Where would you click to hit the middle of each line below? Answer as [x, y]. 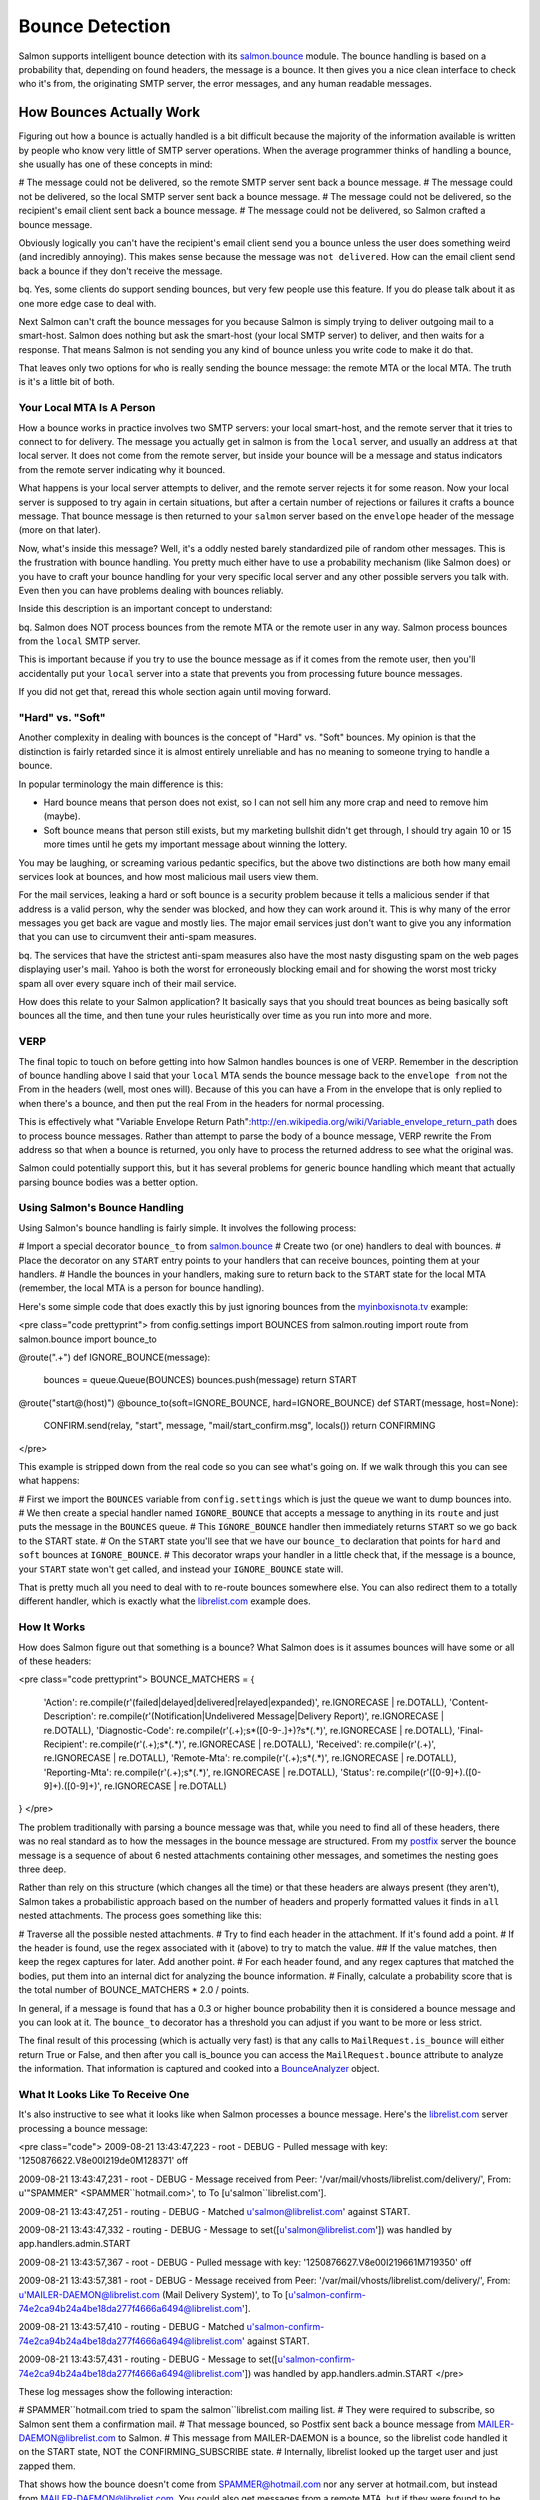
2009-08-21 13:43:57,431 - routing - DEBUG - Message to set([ [148, 2359]
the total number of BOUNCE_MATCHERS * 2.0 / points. [134, 1990]
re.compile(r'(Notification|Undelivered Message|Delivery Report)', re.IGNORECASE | [271, 1716]
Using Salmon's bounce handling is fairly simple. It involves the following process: [187, 1227]
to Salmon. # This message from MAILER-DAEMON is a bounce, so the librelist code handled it [313, 2438]
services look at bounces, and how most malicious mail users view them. [168, 876]
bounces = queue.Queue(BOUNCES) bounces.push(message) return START [200, 1380]
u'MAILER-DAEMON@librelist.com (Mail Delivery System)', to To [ [153, 2294]
